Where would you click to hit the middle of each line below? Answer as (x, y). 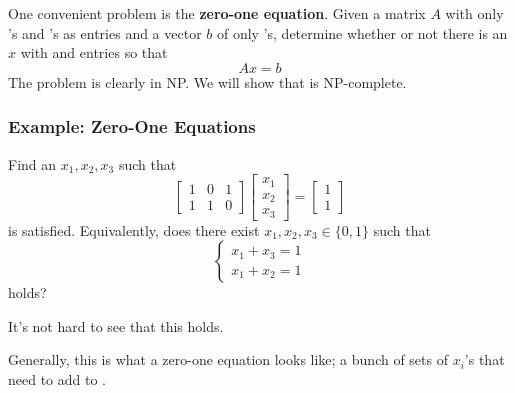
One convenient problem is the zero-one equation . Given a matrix (217, 13)
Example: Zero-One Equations (132, 126)
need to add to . (57, 379)
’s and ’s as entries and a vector (105, 32)
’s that (484, 359)
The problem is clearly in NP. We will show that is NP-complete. (207, 81)
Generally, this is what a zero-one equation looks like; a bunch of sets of (228, 359)
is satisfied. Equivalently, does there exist (134, 229)
